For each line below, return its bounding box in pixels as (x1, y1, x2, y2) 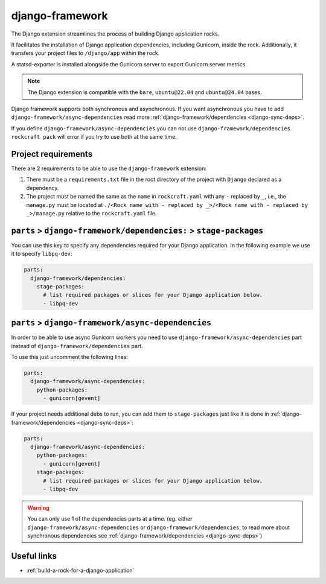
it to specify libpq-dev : (11, 250, 72, 258)
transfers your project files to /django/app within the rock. (11, 49, 160, 57)
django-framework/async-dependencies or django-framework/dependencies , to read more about (27, 524, 290, 531)
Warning (27, 504, 50, 511)
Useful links (11, 551, 57, 561)
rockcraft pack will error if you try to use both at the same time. (11, 133, 177, 141)
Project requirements (11, 148, 93, 159)
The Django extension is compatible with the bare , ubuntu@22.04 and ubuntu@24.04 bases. (27, 88, 262, 96)
